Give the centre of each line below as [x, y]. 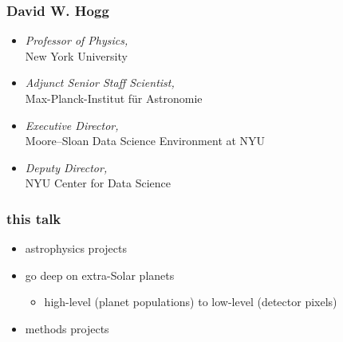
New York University [76, 55]
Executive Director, [72, 125]
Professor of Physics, [77, 40]
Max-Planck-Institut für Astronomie [114, 98]
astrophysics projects [76, 248]
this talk [34, 218]
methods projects [67, 328]
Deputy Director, [66, 167]
